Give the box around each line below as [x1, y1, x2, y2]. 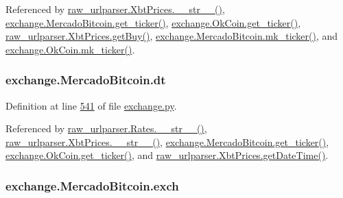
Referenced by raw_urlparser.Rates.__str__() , [5, 121, 207, 136]
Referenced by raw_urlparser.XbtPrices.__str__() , [5, 2, 225, 16]
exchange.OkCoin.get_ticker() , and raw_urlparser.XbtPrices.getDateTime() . [5, 148, 329, 162]
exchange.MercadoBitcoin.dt [5, 71, 166, 88]
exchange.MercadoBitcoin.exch [5, 177, 179, 194]
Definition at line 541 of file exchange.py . [5, 98, 177, 112]
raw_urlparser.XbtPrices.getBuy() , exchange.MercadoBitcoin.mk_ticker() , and [5, 29, 338, 43]
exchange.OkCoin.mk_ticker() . [5, 42, 135, 56]
